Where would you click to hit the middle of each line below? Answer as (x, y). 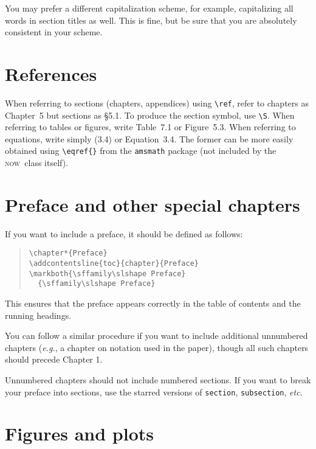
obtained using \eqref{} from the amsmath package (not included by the (141, 151)
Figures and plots (79, 433)
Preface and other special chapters (153, 204)
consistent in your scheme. (54, 32)
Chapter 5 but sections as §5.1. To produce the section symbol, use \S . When (150, 115)
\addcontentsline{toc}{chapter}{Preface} (114, 264)
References (51, 73)
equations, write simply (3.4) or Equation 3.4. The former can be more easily (149, 138)
